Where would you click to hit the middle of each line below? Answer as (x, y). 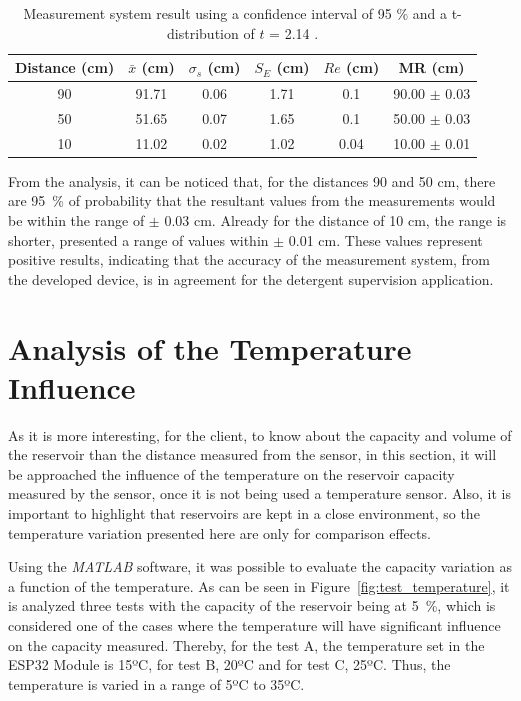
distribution (203, 32)
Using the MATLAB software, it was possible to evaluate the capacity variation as (260, 566)
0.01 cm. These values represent (385, 239)
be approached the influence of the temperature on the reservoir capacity (231, 473)
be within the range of (76, 220)
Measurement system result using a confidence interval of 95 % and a (235, 13)
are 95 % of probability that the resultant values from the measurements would (252, 200)
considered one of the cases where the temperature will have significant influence (254, 625)
